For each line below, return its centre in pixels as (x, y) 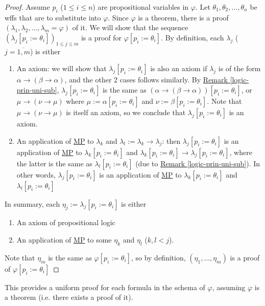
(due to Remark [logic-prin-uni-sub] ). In (198, 163)
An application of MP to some (64, 239)
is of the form (239, 68)
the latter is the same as (54, 163)
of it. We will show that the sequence (130, 27)
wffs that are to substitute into (53, 17)
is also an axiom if (179, 68)
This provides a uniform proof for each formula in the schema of (105, 287)
